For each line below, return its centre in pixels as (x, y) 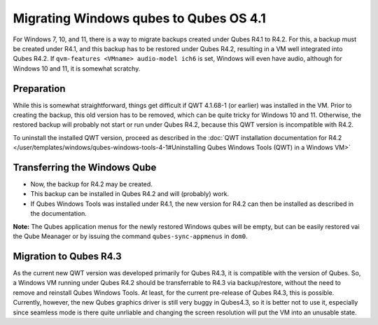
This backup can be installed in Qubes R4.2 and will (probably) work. (130, 194)
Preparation (39, 89)
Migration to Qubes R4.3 (67, 256)
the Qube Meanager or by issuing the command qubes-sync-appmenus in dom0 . (130, 236)
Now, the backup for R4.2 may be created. (92, 184)
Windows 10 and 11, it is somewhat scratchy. (77, 68)
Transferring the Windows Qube (85, 167)
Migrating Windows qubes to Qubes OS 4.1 (139, 18)
